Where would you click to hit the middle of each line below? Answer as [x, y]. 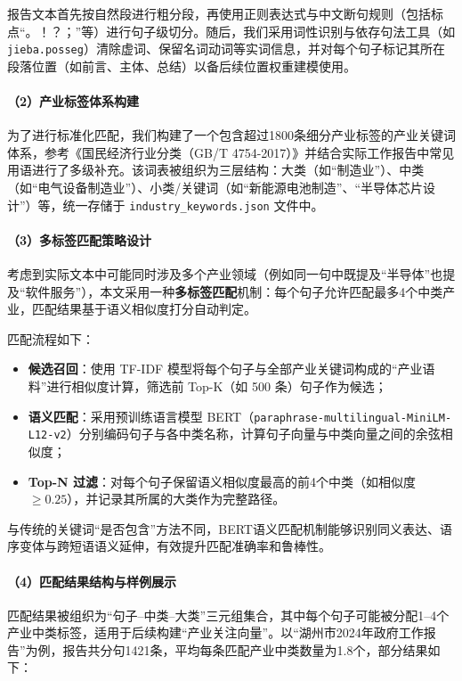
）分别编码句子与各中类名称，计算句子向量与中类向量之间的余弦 [253, 434]
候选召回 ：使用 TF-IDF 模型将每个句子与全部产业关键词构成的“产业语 [231, 369]
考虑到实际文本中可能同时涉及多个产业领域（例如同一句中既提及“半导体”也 [225, 274]
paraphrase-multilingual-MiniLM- [353, 418]
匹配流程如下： [51, 338]
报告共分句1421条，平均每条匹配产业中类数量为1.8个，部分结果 [245, 649]
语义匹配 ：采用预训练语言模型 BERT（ [141, 416]
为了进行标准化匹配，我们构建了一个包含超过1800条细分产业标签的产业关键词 [231, 135]
